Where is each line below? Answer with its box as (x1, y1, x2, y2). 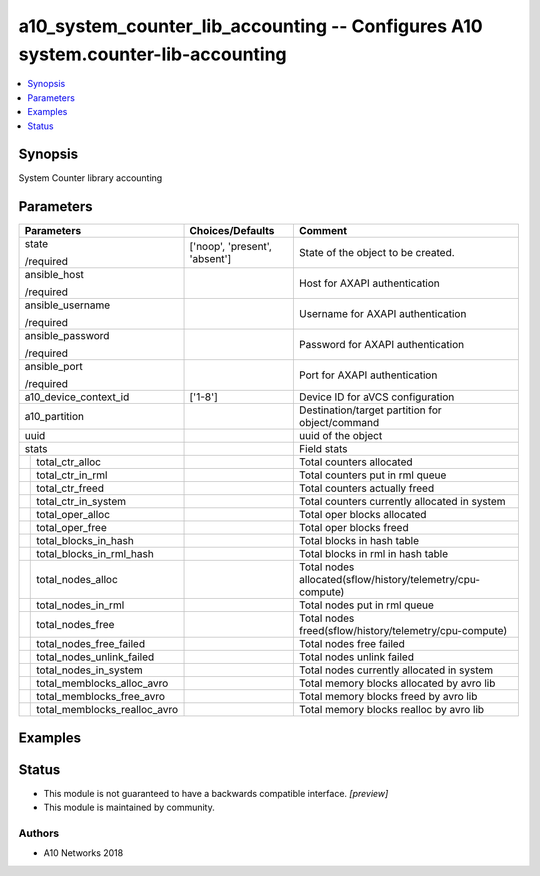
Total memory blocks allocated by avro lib (298, 676, 496, 690)
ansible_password (24, 329, 110, 343)
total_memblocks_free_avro (36, 690, 165, 704)
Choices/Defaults (189, 224, 275, 238)
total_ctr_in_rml (36, 468, 108, 482)
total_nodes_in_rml (36, 598, 125, 612)
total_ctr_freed (36, 481, 105, 495)
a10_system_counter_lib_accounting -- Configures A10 (18, 15, 484, 37)
